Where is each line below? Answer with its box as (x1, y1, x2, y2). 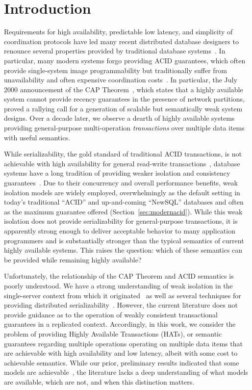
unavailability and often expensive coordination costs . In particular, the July (4, 75, 237, 85)
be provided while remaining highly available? (4, 254, 142, 264)
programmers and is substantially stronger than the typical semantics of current (4, 235, 244, 245)
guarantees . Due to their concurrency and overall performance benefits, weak (4, 178, 238, 188)
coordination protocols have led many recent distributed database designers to (4, 36, 239, 46)
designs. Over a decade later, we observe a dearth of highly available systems (4, 113, 235, 123)
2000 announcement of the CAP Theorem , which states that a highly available (4, 84, 243, 94)
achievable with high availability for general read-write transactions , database (4, 158, 240, 168)
